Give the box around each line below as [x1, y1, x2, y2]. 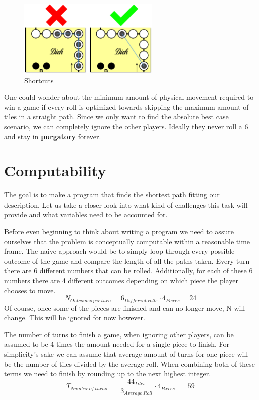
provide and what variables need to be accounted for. [4, 209, 168, 220]
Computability [4, 160, 106, 181]
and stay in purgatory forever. [4, 131, 101, 141]
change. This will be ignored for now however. [4, 312, 145, 323]
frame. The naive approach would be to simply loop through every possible [4, 246, 235, 256]
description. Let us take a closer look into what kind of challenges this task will [4, 199, 248, 210]
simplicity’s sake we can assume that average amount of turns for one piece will [4, 349, 248, 359]
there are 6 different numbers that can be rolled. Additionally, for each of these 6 [4, 265, 253, 276]
